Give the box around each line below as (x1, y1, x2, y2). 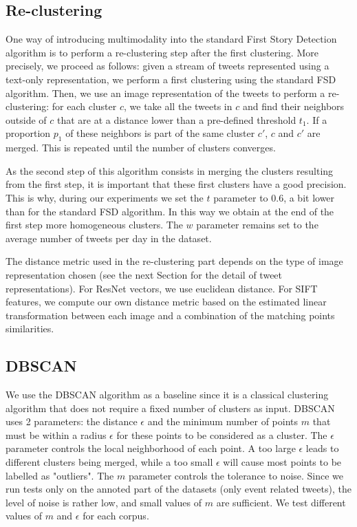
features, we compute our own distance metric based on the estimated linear (6, 294, 327, 309)
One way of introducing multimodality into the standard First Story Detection (6, 32, 337, 46)
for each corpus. (83, 508, 149, 523)
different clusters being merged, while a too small (6, 455, 213, 469)
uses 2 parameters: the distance (6, 414, 138, 429)
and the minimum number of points (147, 414, 299, 429)
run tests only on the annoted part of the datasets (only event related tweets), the (6, 482, 351, 496)
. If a (306, 112, 327, 127)
